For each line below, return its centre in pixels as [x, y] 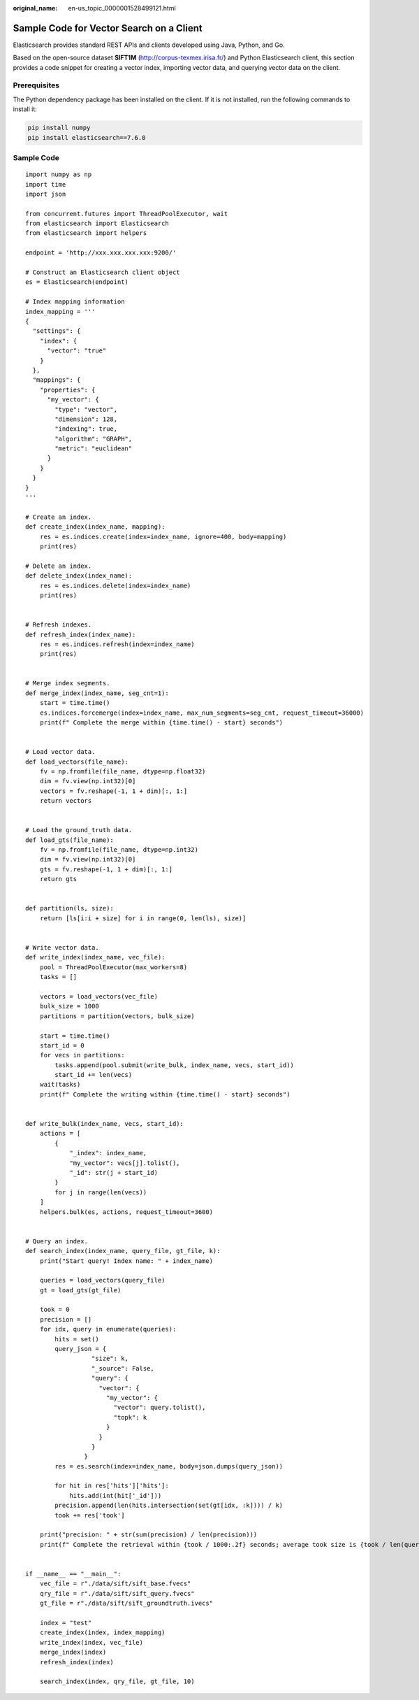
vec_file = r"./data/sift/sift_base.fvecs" [115, 1584]
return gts [58, 879]
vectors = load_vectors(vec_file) [99, 996]
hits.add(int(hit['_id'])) [116, 1495]
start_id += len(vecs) [94, 1075]
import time [46, 184]
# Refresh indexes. [59, 625]
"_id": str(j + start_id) [114, 1172]
